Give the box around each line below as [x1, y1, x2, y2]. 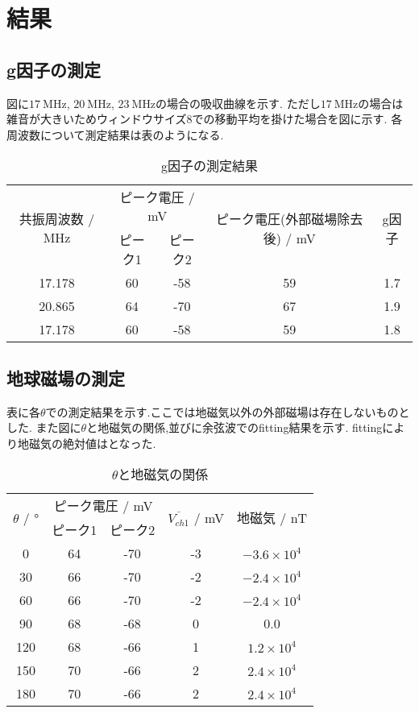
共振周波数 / [19, 209, 95, 229]
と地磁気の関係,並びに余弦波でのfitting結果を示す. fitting [86, 419, 383, 436]
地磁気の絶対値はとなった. [17, 434, 156, 451]
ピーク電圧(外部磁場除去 [216, 209, 363, 228]
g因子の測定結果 [160, 156, 258, 176]
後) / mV [263, 228, 316, 247]
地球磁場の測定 [6, 365, 125, 390]
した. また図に [6, 419, 81, 436]
